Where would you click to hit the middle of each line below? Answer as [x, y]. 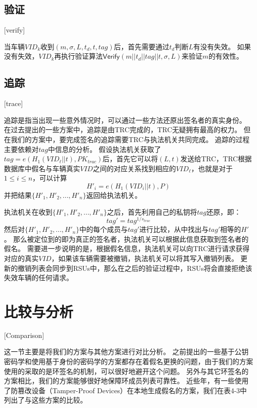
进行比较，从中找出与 [174, 229]
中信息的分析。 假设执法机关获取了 [105, 149]
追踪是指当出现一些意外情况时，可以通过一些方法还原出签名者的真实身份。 [125, 120]
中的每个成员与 [104, 229]
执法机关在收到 [28, 211]
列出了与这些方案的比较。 [45, 400]
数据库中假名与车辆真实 [42, 168]
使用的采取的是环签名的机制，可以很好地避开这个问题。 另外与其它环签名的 [126, 371]
